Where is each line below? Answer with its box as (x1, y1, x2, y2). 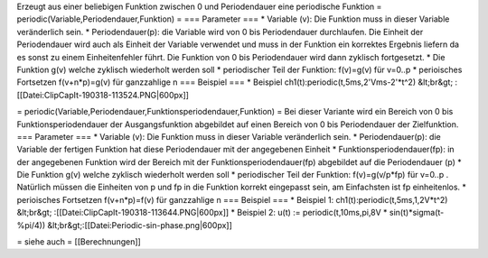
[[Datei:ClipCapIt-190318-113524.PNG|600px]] (16, 89, 190, 100)
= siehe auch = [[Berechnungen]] (16, 236, 142, 247)
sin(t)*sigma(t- (389, 207, 445, 218)
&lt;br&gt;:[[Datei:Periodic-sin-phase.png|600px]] (46, 219, 232, 230)
